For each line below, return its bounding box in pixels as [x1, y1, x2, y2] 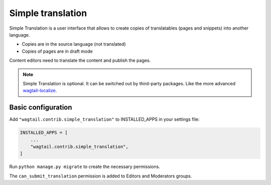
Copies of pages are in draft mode [22, 48, 93, 54]
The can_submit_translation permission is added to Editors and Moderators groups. [9, 173, 192, 179]
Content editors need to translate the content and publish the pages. [9, 58, 151, 64]
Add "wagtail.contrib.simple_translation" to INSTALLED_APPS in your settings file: [9, 116, 200, 122]
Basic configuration [9, 103, 72, 112]
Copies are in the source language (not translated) [22, 41, 126, 47]
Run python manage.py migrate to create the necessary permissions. [9, 163, 160, 170]
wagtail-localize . [23, 88, 57, 94]
